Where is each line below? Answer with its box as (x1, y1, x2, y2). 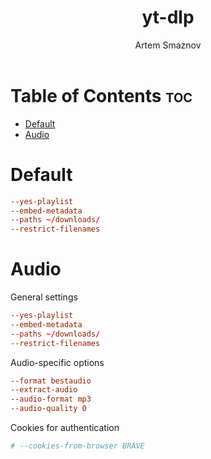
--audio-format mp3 (10, 394, 92, 405)
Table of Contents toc (10, 84, 193, 107)
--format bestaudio (10, 376, 92, 386)
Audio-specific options (10, 356, 105, 368)
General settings (10, 291, 78, 303)
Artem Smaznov (134, 39, 202, 51)
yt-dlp (141, 6, 195, 29)
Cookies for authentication (10, 422, 120, 434)
